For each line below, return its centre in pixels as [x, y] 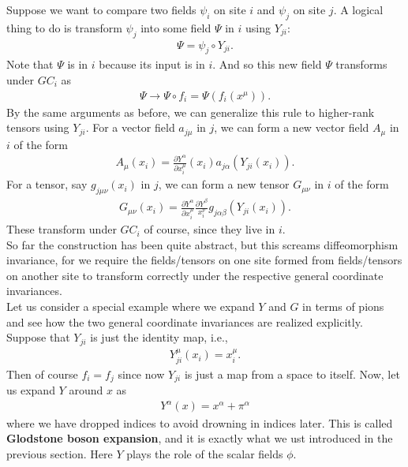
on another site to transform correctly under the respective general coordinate [195, 275]
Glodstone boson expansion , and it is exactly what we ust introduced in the [200, 438]
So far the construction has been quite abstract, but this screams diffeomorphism [202, 244]
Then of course [42, 374]
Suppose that [38, 337]
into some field [176, 27]
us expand [31, 390]
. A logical [358, 9]
